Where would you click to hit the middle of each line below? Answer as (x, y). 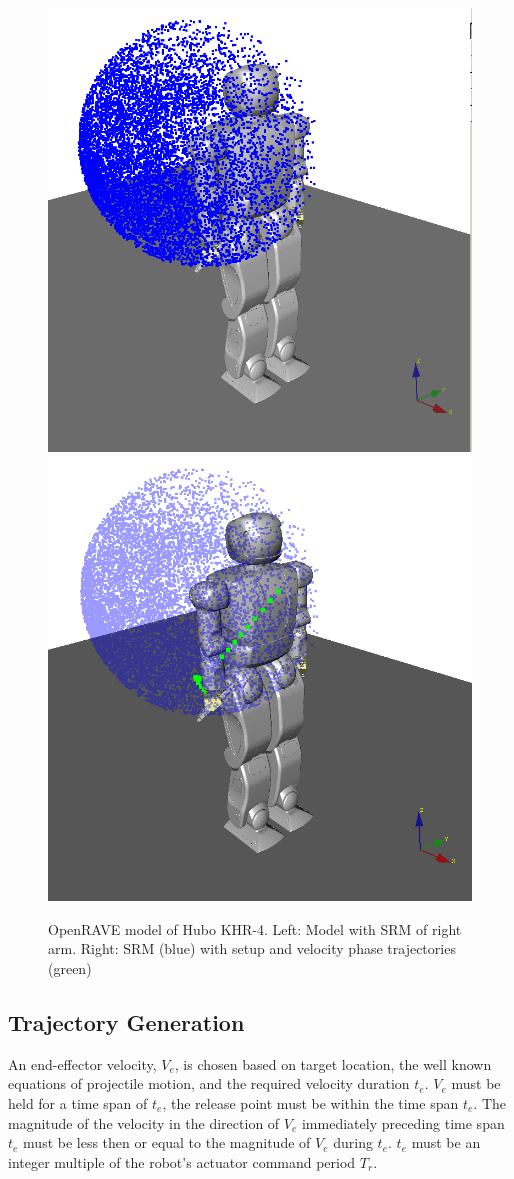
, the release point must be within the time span (310, 1103)
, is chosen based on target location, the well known (333, 1063)
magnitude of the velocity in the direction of (144, 1122)
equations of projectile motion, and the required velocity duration (209, 1083)
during (353, 1142)
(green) (70, 968)
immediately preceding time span (403, 1122)
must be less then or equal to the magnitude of (167, 1142)
